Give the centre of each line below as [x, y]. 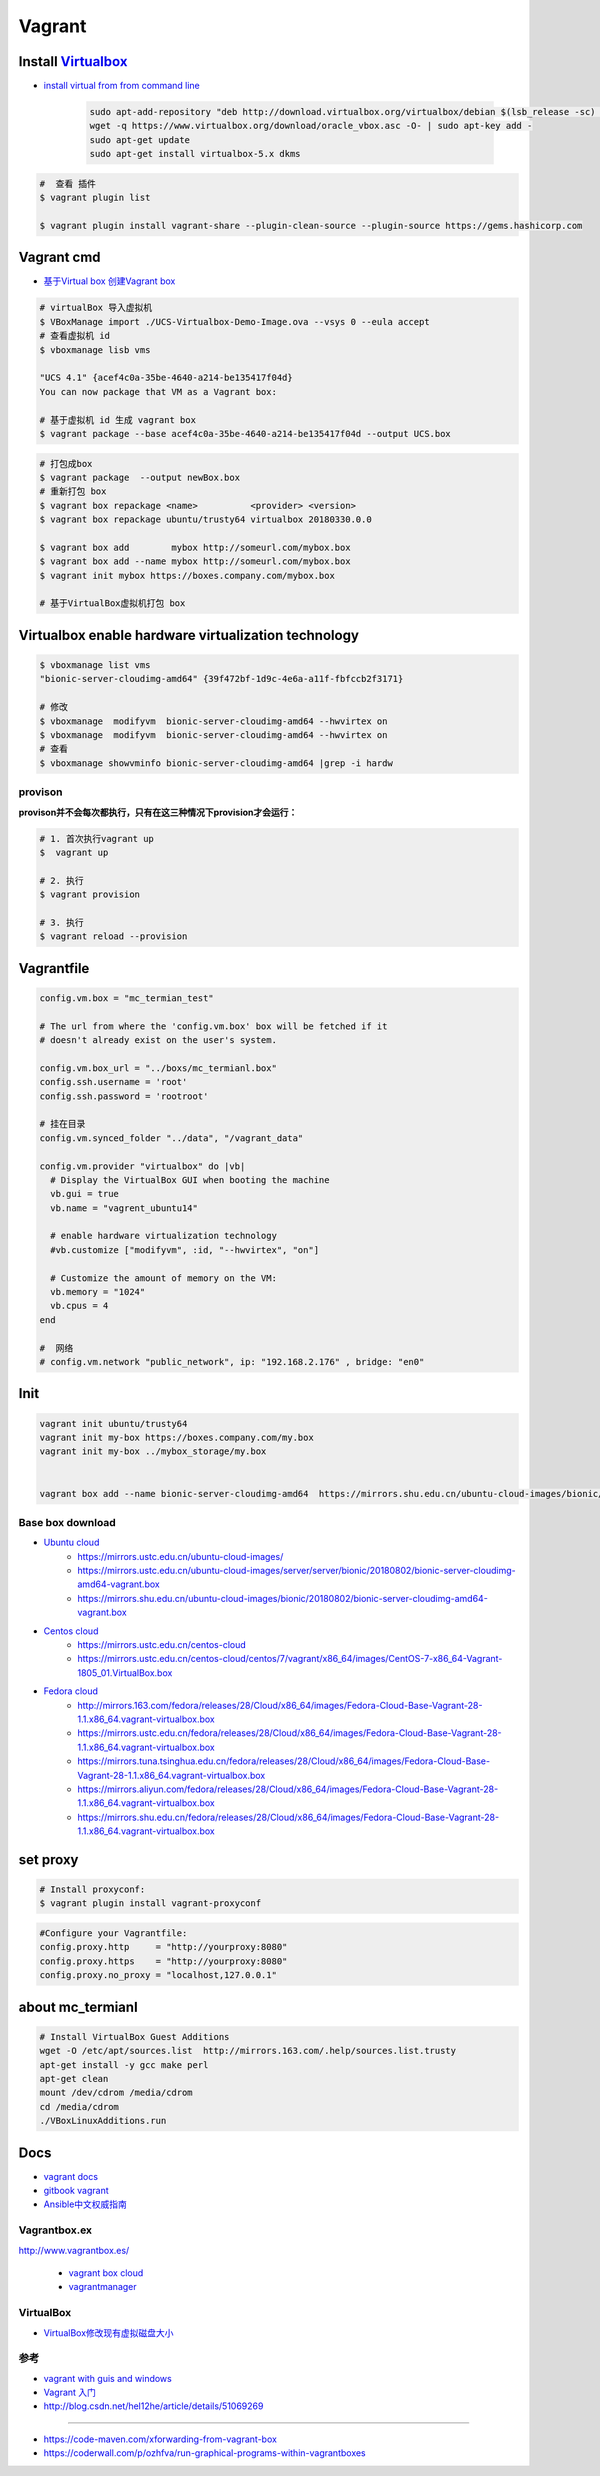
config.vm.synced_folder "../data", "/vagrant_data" [171, 1138]
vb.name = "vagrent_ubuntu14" [124, 1208]
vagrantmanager [102, 2287]
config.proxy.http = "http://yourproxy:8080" [163, 1947]
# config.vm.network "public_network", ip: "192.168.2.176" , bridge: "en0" [232, 1361]
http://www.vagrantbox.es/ [74, 2250]
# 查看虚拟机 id [74, 336]
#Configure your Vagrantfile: [113, 1933]
